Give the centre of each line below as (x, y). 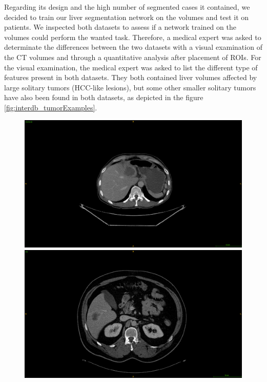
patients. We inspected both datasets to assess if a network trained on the (120, 27)
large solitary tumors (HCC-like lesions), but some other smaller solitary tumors (130, 87)
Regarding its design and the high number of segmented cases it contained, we (127, 7)
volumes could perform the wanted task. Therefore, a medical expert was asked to (133, 37)
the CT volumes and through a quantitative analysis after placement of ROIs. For (133, 57)
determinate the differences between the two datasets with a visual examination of (133, 47)
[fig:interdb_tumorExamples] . (51, 107)
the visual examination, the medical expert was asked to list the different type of (131, 67)
